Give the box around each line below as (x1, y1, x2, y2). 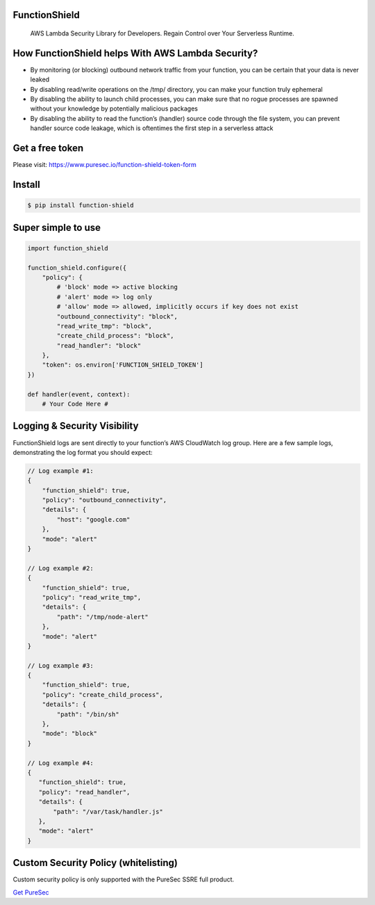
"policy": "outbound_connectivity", (42, 496, 167, 504)
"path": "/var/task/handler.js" (53, 808, 163, 815)
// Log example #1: (27, 467, 94, 474)
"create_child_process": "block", (56, 332, 174, 340)
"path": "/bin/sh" (56, 710, 119, 718)
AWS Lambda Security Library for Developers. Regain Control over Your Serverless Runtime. (30, 29, 294, 38)
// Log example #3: (27, 662, 94, 669)
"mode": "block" (42, 730, 97, 737)
